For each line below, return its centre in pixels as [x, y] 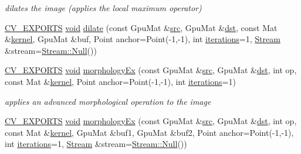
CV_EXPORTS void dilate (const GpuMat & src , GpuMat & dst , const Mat [141, 27]
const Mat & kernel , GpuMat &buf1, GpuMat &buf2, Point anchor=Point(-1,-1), [149, 132]
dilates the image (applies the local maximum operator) [103, 8]
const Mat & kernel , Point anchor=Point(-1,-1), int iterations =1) [120, 81]
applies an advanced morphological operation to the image [108, 101]
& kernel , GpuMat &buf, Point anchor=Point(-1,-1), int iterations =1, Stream [143, 39]
